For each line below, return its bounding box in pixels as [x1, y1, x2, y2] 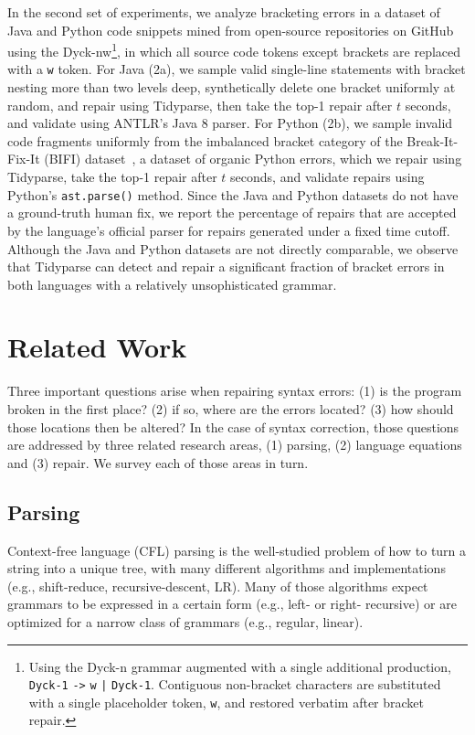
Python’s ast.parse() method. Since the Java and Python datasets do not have [7, 185, 459, 204]
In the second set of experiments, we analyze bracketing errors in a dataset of [7, 3, 440, 21]
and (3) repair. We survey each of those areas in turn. [7, 453, 309, 472]
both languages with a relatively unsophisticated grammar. [7, 274, 337, 293]
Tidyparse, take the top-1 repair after [7, 167, 217, 186]
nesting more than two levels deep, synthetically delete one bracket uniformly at [7, 78, 456, 97]
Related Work [7, 328, 187, 366]
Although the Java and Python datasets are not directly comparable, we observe [7, 239, 459, 258]
